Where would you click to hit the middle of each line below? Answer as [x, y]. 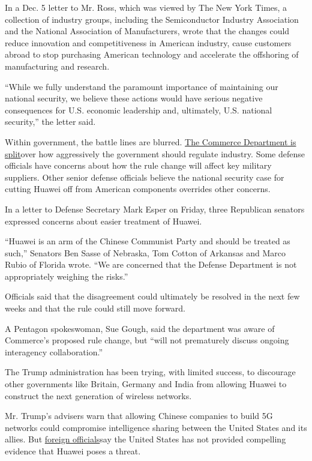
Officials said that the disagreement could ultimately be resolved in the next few [152, 296]
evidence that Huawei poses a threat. [73, 451]
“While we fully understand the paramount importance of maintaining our [142, 86]
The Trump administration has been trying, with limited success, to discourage [150, 372]
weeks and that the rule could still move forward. [95, 308]
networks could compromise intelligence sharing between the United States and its [156, 427]
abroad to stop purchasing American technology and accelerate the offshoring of [152, 54]
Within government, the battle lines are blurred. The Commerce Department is [151, 141]
